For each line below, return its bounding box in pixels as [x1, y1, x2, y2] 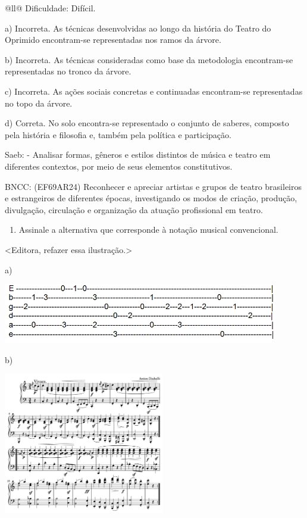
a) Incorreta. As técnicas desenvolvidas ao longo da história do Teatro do [5, 21, 271, 34]
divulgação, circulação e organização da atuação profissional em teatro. [5, 203, 263, 216]
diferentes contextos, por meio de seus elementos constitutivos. [5, 160, 233, 172]
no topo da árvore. [5, 96, 73, 109]
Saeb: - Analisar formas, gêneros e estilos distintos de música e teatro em [5, 148, 271, 161]
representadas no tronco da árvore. [5, 65, 131, 77]
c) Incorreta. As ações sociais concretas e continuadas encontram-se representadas [5, 85, 303, 97]
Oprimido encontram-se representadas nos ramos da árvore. [5, 33, 221, 46]
